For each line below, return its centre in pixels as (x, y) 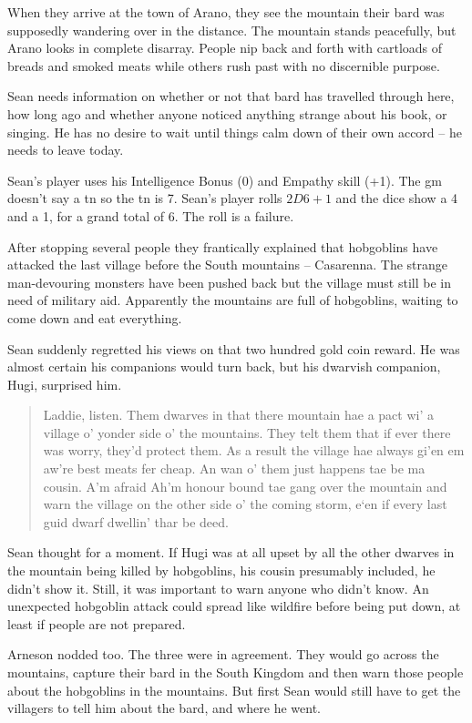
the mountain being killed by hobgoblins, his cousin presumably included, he (221, 570)
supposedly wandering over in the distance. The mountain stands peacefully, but (232, 30)
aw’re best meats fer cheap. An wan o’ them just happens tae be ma (234, 468)
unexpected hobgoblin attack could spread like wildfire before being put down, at (234, 606)
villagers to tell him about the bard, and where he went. (164, 708)
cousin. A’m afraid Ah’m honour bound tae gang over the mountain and (245, 486)
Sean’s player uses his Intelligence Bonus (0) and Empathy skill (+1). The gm (225, 180)
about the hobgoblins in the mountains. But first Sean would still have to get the (234, 690)
